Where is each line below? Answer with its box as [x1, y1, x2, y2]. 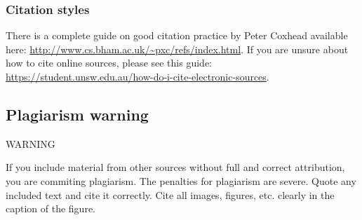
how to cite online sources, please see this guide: [6, 55, 212, 70]
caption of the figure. [6, 201, 96, 216]
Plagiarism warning [6, 103, 149, 125]
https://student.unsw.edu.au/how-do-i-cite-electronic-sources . [6, 69, 269, 83]
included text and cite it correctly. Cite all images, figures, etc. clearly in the [6, 187, 335, 202]
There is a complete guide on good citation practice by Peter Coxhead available [6, 28, 348, 43]
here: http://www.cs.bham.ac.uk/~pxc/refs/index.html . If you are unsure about [6, 41, 349, 56]
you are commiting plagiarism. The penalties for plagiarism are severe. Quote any [6, 173, 356, 188]
